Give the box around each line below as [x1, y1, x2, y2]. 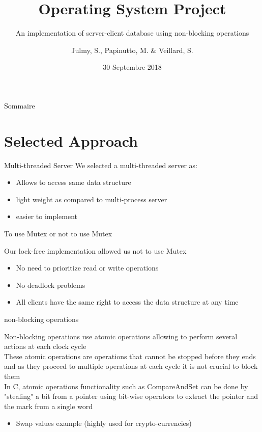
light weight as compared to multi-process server [16, 194, 167, 204]
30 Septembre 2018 [103, 62, 162, 72]
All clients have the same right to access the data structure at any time [16, 296, 239, 307]
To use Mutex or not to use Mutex [4, 228, 112, 238]
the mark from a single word [4, 400, 93, 411]
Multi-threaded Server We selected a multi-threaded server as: [4, 159, 198, 170]
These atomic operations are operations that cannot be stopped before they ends [4, 350, 256, 361]
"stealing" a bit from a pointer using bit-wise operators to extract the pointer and [4, 391, 258, 401]
